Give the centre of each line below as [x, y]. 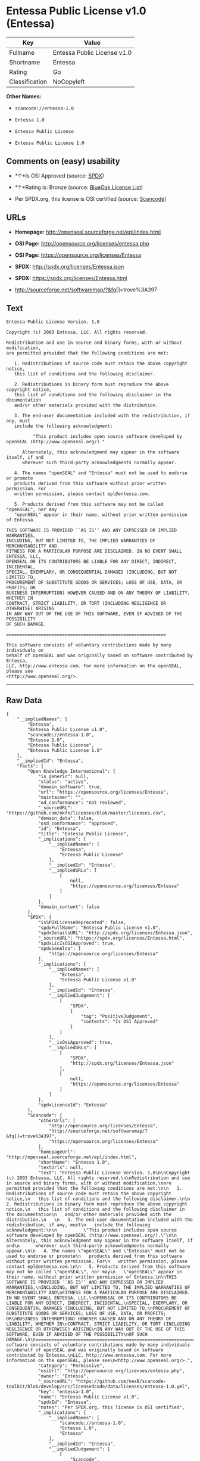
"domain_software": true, [70, 787]
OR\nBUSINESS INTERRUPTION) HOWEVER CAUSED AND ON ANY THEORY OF [89, 1319]
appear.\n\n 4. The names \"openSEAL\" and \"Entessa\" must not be [96, 1251]
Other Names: [24, 96]
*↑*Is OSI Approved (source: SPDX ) [59, 175]
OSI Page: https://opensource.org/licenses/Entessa [78, 255]
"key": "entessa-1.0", [66, 1392]
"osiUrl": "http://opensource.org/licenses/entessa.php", [111, 1371]
